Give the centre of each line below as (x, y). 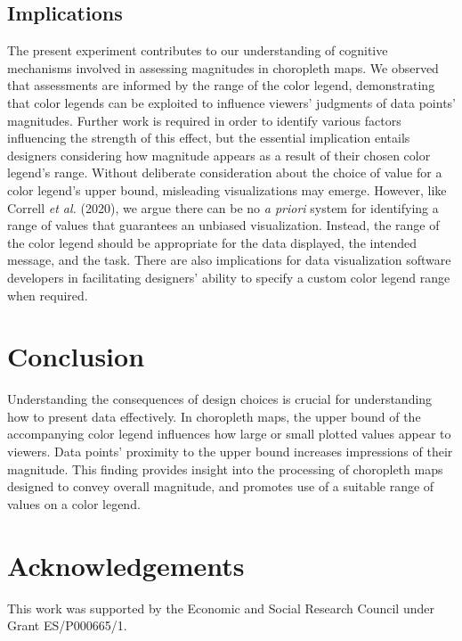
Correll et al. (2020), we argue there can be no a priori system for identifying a (223, 207)
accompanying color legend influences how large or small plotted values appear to (229, 434)
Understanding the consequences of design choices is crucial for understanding (220, 399)
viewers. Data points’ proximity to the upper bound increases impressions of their (230, 452)
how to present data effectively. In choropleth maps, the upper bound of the (214, 416)
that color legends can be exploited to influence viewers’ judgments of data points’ (231, 102)
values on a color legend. (74, 503)
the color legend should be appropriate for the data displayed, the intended (212, 242)
